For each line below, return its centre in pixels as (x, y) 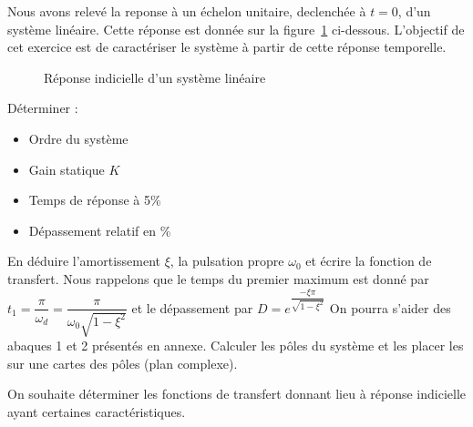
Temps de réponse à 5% (95, 200)
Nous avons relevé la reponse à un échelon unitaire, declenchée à (187, 11)
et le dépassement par (192, 307)
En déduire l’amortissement (84, 261)
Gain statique (67, 169)
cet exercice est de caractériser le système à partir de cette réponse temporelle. (227, 47)
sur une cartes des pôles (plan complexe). (123, 363)
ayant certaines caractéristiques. (97, 411)
